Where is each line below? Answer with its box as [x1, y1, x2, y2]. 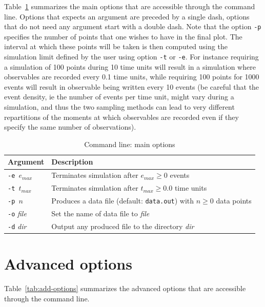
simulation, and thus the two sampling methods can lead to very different [4, 101, 235, 112]
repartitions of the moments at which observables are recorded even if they [4, 111, 239, 122]
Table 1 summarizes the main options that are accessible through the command [4, 1, 255, 11]
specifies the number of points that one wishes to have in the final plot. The [4, 31, 242, 42]
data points [216, 195, 252, 206]
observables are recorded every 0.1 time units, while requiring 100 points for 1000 [4, 71, 259, 82]
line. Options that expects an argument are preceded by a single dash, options [4, 11, 250, 22]
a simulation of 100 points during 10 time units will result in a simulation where [4, 61, 256, 72]
